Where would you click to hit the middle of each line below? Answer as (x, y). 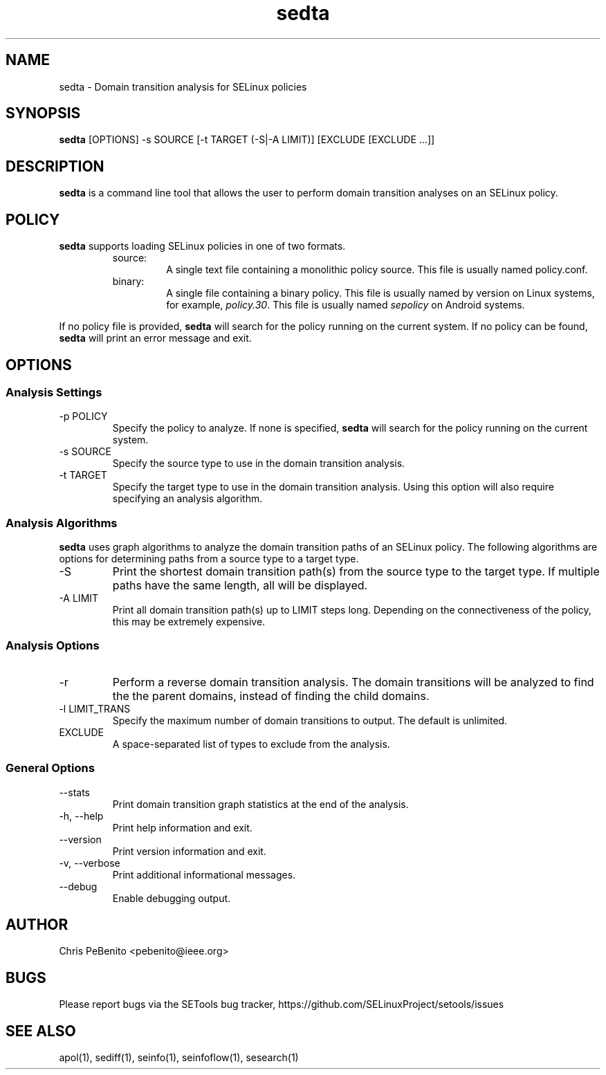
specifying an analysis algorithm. (187, 499)
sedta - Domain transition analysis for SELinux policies (183, 86)
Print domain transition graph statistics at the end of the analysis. (260, 804)
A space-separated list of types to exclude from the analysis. (251, 744)
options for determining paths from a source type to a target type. (209, 559)
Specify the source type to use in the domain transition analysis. (259, 463)
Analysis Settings (54, 392)
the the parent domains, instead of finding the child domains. (271, 696)
